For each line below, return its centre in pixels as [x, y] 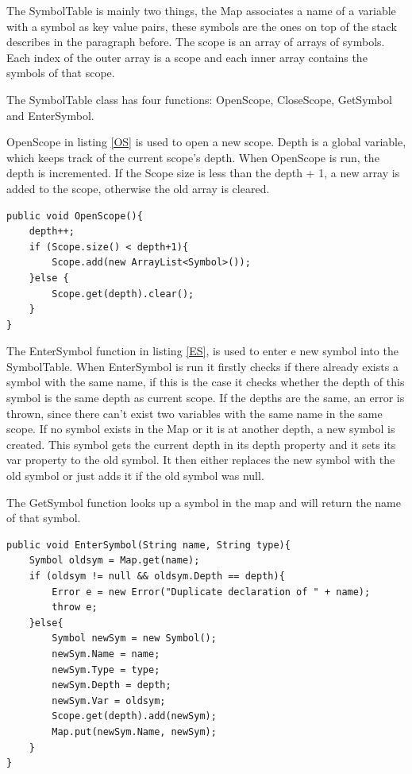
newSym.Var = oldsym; [109, 700]
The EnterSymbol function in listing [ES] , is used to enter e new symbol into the [202, 351]
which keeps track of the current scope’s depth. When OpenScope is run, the [193, 157]
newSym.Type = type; [106, 670]
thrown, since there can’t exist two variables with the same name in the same [194, 413]
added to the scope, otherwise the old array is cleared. [138, 188]
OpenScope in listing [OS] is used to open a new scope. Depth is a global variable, [206, 142]
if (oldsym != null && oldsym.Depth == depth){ [157, 576]
